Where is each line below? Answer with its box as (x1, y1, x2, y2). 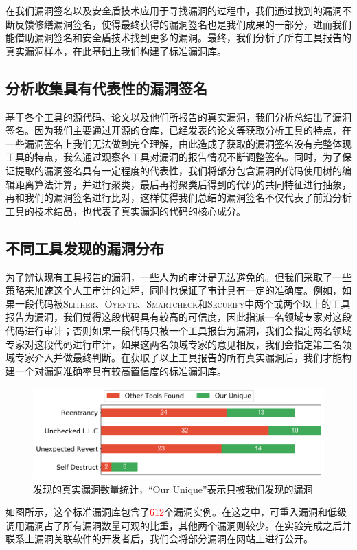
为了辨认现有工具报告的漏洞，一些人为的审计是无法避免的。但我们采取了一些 (5, 269, 352, 284)
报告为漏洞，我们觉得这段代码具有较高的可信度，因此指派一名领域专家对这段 (5, 310, 352, 324)
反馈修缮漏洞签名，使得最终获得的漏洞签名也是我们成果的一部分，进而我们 (14, 16, 352, 31)
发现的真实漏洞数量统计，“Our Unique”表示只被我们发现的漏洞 (33, 481, 313, 496)
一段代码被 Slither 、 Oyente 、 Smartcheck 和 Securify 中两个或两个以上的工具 (14, 296, 351, 310)
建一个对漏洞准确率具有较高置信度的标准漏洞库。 (5, 363, 227, 378)
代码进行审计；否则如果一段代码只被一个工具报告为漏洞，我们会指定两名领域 (5, 323, 352, 337)
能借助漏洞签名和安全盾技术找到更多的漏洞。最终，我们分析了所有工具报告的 (5, 30, 352, 45)
